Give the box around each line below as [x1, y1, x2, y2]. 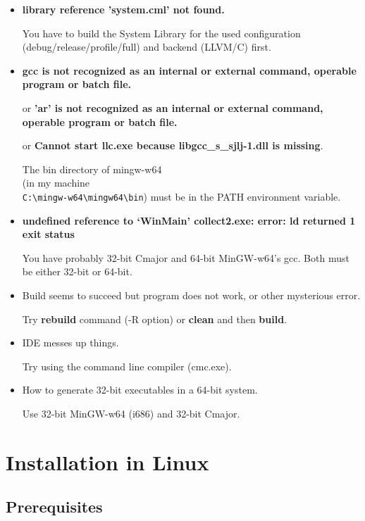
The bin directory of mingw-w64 [22, 161, 162, 176]
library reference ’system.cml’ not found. [22, 2, 225, 16]
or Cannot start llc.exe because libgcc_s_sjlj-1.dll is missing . [22, 138, 323, 153]
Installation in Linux [6, 447, 209, 476]
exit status [22, 227, 75, 241]
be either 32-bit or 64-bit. [22, 264, 132, 279]
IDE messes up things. [22, 335, 119, 350]
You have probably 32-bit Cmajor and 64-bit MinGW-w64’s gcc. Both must [22, 250, 349, 265]
